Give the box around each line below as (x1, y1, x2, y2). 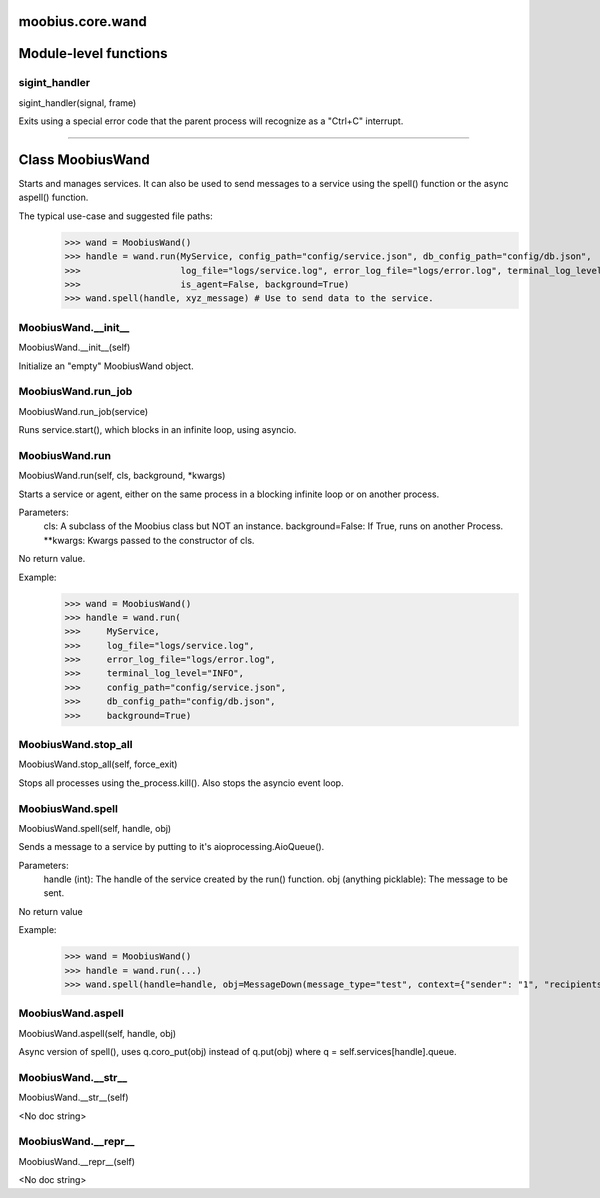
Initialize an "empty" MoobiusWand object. (18, 360, 194, 372)
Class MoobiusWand (18, 151, 150, 168)
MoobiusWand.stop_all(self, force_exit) (18, 758, 178, 770)
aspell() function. (18, 191, 89, 204)
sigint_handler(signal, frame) (18, 96, 137, 109)
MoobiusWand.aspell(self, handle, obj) (18, 1027, 177, 1039)
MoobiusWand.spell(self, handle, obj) (18, 822, 172, 834)
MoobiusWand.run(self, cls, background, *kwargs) (18, 470, 226, 482)
